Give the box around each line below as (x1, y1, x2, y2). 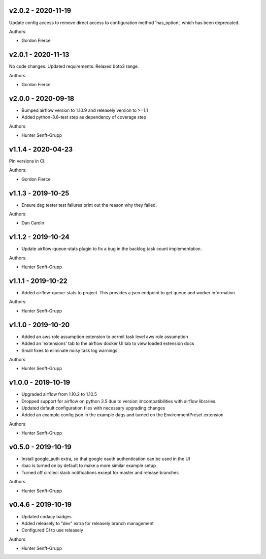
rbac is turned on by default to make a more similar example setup (21, 463, 156, 468)
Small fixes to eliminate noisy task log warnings (21, 347, 118, 353)
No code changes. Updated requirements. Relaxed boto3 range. (9, 63, 139, 69)
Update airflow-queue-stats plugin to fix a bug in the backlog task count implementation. (21, 246, 202, 252)
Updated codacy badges (21, 513, 72, 519)
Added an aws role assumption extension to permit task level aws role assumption (21, 334, 188, 340)
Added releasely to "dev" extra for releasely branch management (21, 520, 154, 526)
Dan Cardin (21, 220, 44, 226)
